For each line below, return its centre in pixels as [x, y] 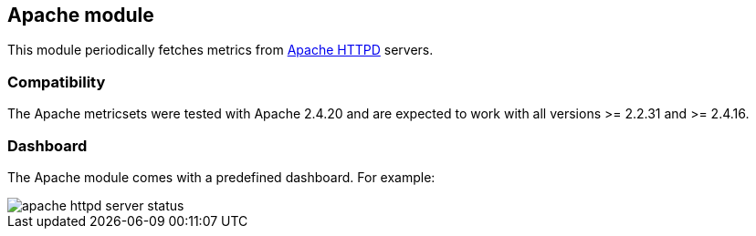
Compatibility [57, 82]
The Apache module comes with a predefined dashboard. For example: [221, 177]
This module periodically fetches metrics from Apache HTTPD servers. [220, 50]
